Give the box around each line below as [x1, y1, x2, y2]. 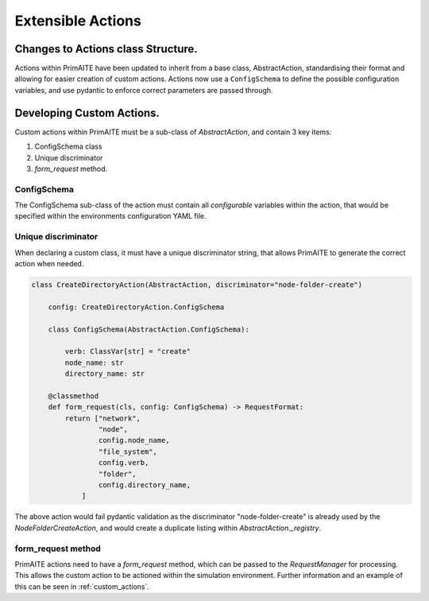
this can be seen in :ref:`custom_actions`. [14, 581, 150, 591]
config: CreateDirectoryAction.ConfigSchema [48, 302, 225, 312]
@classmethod [48, 391, 99, 401]
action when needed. [14, 258, 84, 268]
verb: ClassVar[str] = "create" [64, 347, 191, 356]
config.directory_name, [98, 481, 191, 489]
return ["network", [64, 413, 141, 423]
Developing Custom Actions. [14, 106, 160, 119]
